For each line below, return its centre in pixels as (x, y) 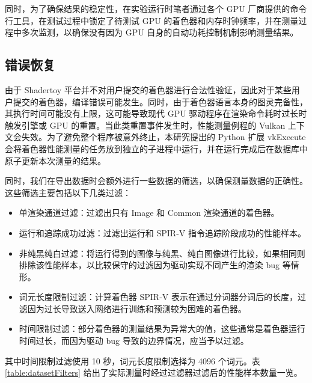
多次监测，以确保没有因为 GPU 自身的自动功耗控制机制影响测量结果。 (160, 32)
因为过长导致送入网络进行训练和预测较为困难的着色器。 (137, 308)
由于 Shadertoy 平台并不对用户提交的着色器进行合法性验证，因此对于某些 (148, 89)
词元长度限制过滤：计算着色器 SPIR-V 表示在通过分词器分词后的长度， (158, 297)
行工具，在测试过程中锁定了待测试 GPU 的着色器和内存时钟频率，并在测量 (152, 20)
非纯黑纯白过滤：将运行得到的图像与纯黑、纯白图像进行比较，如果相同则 (162, 253)
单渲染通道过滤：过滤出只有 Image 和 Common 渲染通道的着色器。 (149, 213)
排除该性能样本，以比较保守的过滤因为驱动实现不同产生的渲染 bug (149, 265)
